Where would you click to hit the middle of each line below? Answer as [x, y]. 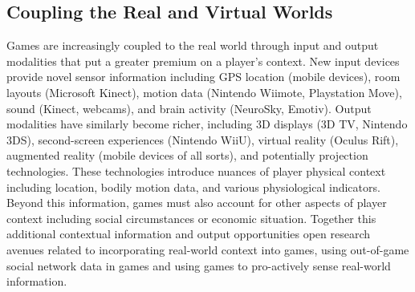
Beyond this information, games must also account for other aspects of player [197, 203]
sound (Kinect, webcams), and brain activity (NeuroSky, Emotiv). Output [189, 108]
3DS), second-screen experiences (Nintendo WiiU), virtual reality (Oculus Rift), [203, 139]
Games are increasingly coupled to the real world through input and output [193, 45]
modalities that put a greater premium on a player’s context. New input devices [203, 61]
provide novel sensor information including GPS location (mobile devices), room [203, 77]
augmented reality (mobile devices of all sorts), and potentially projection [187, 155]
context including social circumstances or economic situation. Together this [191, 218]
